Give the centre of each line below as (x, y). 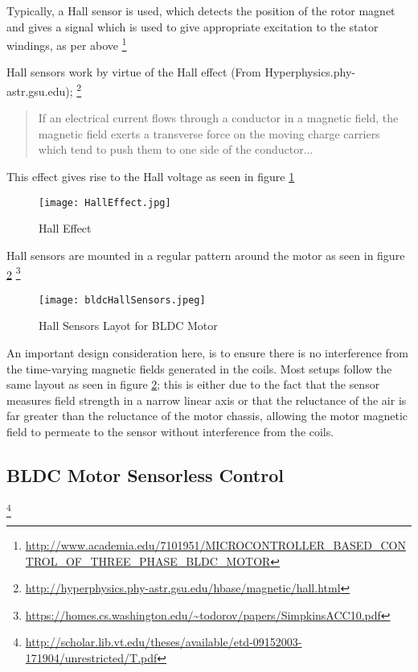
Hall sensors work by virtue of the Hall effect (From (134, 72)
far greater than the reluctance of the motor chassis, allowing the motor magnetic (207, 416)
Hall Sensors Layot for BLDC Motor (128, 326)
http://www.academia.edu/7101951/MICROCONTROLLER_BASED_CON (215, 545)
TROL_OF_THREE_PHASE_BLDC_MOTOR (148, 561)
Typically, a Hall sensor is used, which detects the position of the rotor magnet (201, 10)
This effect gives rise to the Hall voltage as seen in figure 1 (151, 177)
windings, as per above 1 (67, 44)
